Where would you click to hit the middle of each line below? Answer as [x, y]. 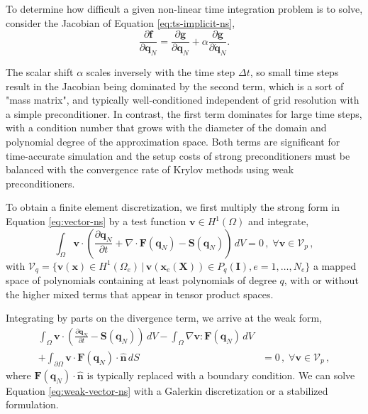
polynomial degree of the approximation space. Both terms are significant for [173, 142]
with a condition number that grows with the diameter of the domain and [166, 127]
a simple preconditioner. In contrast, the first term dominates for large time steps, [184, 113]
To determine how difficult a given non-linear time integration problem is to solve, [184, 9]
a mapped [335, 265]
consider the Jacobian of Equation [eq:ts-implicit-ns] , [121, 22]
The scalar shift [40, 72]
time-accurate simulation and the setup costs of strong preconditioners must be [178, 155]
